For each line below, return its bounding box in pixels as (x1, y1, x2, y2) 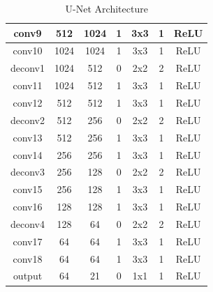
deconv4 (10, 216, 45, 231)
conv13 (13, 130, 43, 144)
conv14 (13, 147, 43, 162)
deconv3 (10, 164, 45, 179)
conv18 (13, 251, 43, 266)
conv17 (13, 233, 43, 248)
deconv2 (10, 112, 45, 127)
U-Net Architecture (65, 1, 148, 15)
